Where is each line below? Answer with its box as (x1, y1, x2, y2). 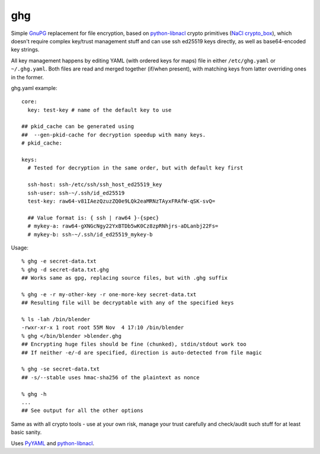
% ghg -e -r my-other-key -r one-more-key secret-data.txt (21, 291, 197, 298)
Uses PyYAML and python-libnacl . (11, 439, 95, 447)
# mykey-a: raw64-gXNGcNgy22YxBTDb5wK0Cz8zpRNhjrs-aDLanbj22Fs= (27, 223, 219, 229)
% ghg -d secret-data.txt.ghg (21, 266, 110, 273)
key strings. (11, 46, 40, 53)
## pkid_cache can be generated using (21, 123, 135, 130)
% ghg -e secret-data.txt (21, 258, 97, 265)
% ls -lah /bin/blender (21, 316, 91, 323)
